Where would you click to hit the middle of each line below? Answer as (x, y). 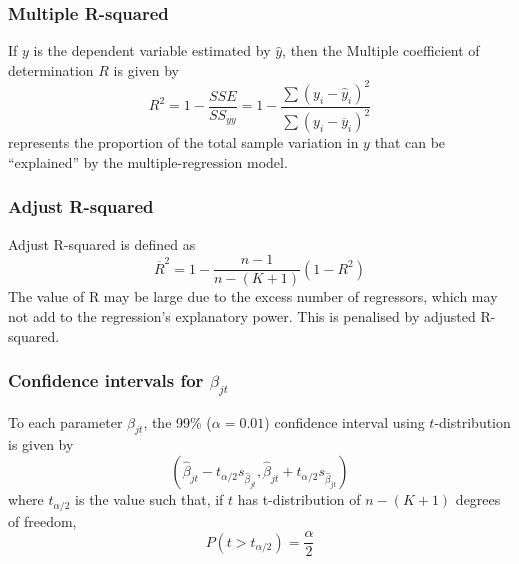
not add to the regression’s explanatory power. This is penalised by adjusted (242, 315)
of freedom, (42, 520)
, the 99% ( (177, 421)
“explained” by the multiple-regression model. (148, 161)
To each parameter (65, 421)
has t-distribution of (299, 499)
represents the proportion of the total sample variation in (183, 142)
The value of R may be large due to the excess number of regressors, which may (253, 296)
